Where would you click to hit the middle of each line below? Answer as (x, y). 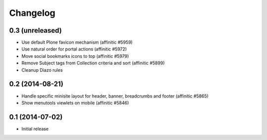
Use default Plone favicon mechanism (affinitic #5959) (77, 43)
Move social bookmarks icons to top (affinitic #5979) (75, 56)
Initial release (35, 129)
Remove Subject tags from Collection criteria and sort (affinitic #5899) (93, 63)
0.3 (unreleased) (35, 30)
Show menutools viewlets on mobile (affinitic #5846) (75, 103)
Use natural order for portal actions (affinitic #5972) (74, 49)
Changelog (32, 13)
